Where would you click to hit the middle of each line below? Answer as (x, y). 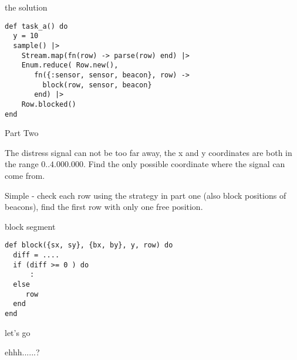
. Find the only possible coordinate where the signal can (184, 164)
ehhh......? (22, 352)
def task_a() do (36, 26)
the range (22, 164)
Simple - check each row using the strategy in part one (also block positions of (146, 195)
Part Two (22, 133)
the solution (26, 7)
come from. (25, 175)
